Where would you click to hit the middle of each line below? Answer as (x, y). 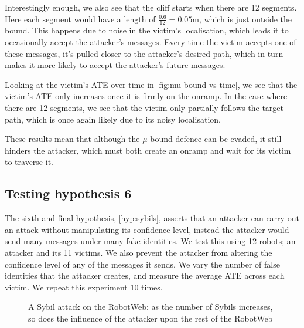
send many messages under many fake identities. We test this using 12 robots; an (150, 241)
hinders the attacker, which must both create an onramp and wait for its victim (148, 150)
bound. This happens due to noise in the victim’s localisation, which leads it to (147, 30)
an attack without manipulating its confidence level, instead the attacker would (147, 229)
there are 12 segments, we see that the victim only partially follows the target (144, 107)
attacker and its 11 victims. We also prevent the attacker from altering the (139, 252)
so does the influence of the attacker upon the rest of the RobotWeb (151, 318)
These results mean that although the (72, 139)
